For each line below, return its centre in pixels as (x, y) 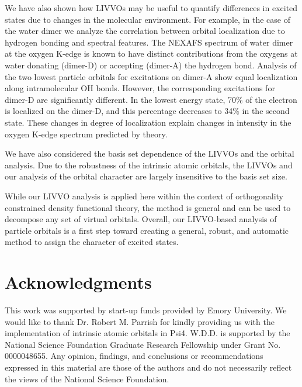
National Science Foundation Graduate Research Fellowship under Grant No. (143, 344)
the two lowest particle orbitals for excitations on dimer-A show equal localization (151, 76)
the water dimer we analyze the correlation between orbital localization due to (145, 31)
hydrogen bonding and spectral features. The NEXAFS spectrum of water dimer (149, 42)
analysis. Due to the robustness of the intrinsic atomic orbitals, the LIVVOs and (149, 165)
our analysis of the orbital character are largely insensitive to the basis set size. (146, 176)
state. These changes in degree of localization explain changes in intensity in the (148, 122)
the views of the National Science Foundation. (87, 379)
